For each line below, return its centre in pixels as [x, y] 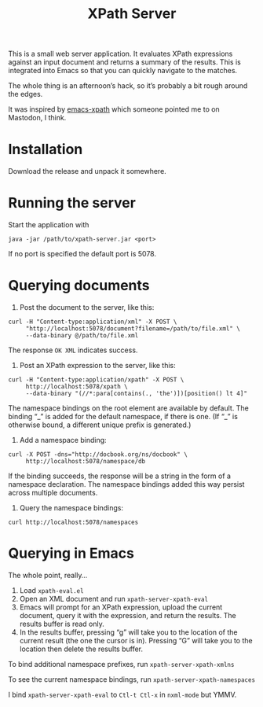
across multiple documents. [53, 493]
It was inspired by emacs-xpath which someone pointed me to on [114, 109]
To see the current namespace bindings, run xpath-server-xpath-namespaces [132, 679]
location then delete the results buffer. [81, 649]
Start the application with [49, 225]
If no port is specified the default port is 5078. [82, 254]
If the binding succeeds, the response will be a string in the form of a [120, 476]
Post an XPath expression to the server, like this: [98, 365]
